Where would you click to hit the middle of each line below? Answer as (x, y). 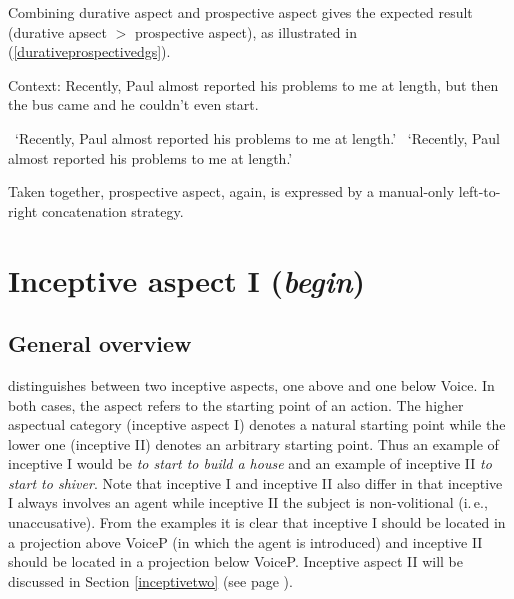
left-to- (479, 191)
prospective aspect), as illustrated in (245, 31)
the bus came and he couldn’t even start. (133, 104)
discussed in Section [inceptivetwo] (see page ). (150, 580)
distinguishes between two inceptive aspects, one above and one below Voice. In (251, 384)
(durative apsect (57, 31)
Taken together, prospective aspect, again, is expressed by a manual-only (231, 191)
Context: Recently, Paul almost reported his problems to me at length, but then (253, 84)
